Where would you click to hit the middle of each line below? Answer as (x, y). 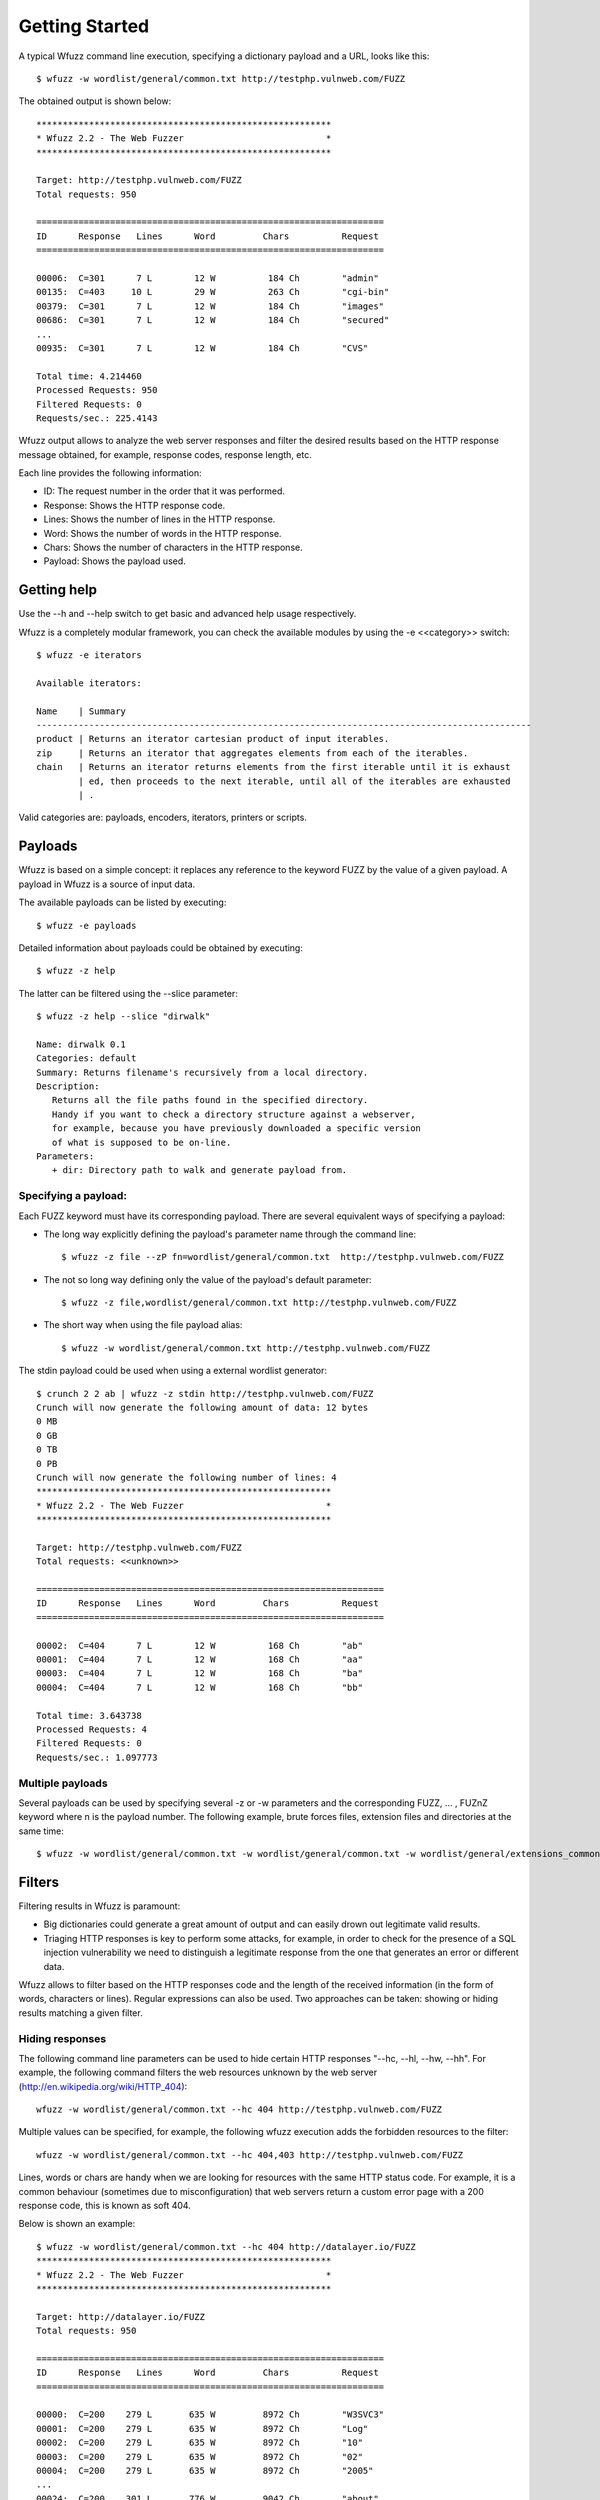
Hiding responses (62, 2038)
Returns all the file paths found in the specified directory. (210, 1100)
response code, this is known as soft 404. (105, 2205)
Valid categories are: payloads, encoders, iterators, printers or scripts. (162, 817)
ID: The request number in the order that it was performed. (164, 491)
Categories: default (86, 1058)
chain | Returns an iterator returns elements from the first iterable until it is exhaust (273, 767)
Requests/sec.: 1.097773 (97, 1757)
